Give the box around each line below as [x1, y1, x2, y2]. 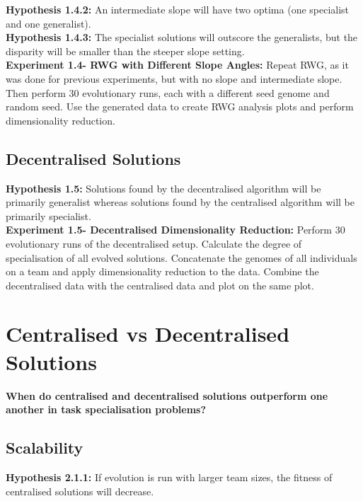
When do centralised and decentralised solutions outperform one [6, 388, 328, 403]
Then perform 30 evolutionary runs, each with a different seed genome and [6, 85, 330, 100]
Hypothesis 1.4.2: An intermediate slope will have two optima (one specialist [6, 2, 350, 16]
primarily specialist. [6, 208, 91, 223]
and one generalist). [6, 16, 91, 30]
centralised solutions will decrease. [6, 483, 154, 498]
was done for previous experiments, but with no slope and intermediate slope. [6, 71, 342, 86]
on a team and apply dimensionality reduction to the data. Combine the [6, 264, 319, 279]
